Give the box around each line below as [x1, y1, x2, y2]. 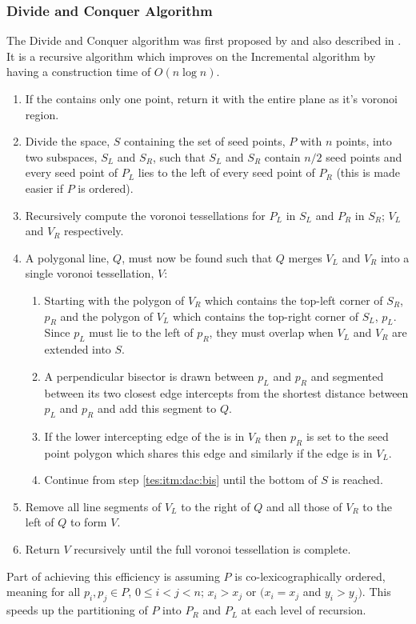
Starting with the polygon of [44, 291, 185, 308]
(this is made [336, 164, 400, 181]
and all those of [266, 498, 342, 514]
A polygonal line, [25, 249, 110, 266]
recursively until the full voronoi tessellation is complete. [74, 541, 351, 558]
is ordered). [78, 179, 134, 196]
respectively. [64, 222, 124, 239]
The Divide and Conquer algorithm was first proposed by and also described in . [6, 32, 402, 49]
